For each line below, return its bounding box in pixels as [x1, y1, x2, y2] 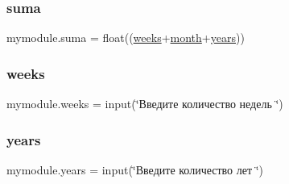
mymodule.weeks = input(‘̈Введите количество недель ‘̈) [6, 95, 283, 112]
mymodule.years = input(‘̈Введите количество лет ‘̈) [6, 161, 264, 178]
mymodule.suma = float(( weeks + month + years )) [6, 29, 245, 46]
